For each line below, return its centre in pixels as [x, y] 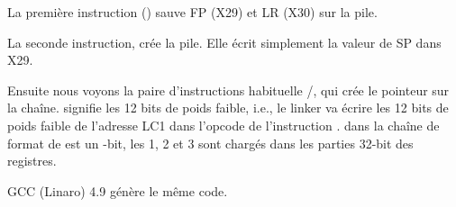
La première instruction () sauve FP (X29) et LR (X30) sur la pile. [192, 12]
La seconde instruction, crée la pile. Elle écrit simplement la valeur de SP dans [224, 42]
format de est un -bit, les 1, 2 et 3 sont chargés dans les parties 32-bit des [210, 143]
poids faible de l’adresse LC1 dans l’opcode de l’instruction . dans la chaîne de [223, 125]
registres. [32, 161]
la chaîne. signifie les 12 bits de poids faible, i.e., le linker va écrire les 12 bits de [228, 108]
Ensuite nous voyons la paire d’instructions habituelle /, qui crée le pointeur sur [228, 90]
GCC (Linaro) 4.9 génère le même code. [118, 190]
